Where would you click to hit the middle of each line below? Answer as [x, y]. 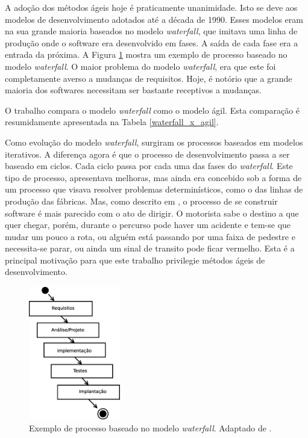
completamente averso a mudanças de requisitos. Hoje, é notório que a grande [149, 78]
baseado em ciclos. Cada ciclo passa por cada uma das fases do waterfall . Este [149, 166]
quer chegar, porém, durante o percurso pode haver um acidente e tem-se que [148, 225]
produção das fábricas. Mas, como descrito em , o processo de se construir [141, 201]
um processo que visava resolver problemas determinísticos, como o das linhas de [154, 189]
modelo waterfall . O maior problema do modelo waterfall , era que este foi [140, 66]
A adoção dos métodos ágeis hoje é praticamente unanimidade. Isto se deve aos [151, 7]
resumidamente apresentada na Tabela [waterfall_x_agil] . [112, 122]
